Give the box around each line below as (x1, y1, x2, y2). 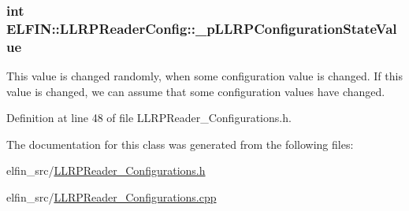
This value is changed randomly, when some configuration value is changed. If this (6, 68, 403, 84)
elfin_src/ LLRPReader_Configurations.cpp (6, 189, 217, 205)
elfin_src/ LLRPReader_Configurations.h (6, 162, 206, 179)
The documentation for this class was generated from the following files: (6, 135, 354, 152)
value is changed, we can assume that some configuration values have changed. (6, 83, 385, 99)
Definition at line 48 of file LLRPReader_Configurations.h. (6, 109, 292, 126)
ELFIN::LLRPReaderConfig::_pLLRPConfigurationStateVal (6, 18, 397, 38)
